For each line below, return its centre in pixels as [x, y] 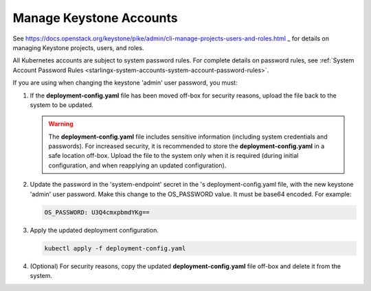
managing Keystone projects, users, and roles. [78, 47]
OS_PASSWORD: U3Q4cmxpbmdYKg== [97, 212]
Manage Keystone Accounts [95, 18]
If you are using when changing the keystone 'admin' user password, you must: [125, 83]
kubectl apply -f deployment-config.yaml [115, 248]
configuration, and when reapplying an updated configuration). [137, 165]
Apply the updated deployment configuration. [94, 230]
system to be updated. [62, 105]
